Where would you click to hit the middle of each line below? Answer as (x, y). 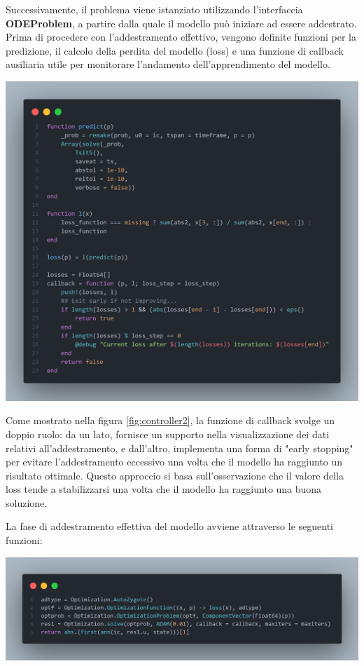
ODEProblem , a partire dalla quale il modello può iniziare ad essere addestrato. (181, 23)
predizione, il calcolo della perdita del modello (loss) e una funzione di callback (175, 50)
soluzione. (27, 502)
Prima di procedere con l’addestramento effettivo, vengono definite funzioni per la (181, 37)
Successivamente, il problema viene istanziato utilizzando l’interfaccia (154, 9)
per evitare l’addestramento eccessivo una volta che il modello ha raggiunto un (174, 462)
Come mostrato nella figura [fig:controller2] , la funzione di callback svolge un (170, 420)
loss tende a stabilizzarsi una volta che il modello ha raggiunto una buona (164, 489)
